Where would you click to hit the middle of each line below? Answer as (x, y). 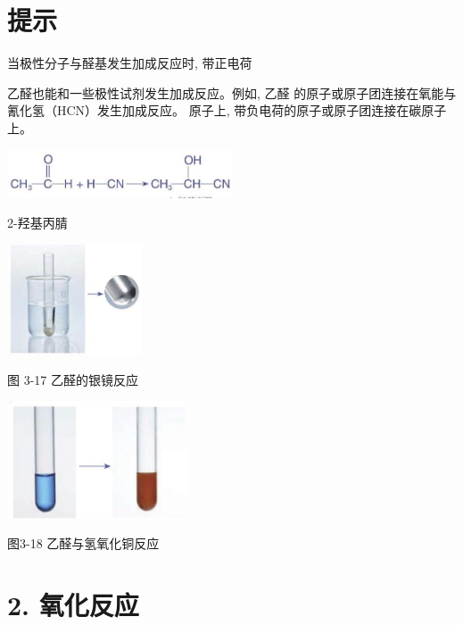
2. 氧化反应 (73, 605)
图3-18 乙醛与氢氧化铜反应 (83, 543)
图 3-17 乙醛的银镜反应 (73, 379)
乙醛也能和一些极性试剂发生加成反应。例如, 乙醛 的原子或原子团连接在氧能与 (232, 92)
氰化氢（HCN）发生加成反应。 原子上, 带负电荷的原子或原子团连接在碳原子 (227, 110)
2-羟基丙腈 (37, 223)
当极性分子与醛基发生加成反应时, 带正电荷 (130, 63)
